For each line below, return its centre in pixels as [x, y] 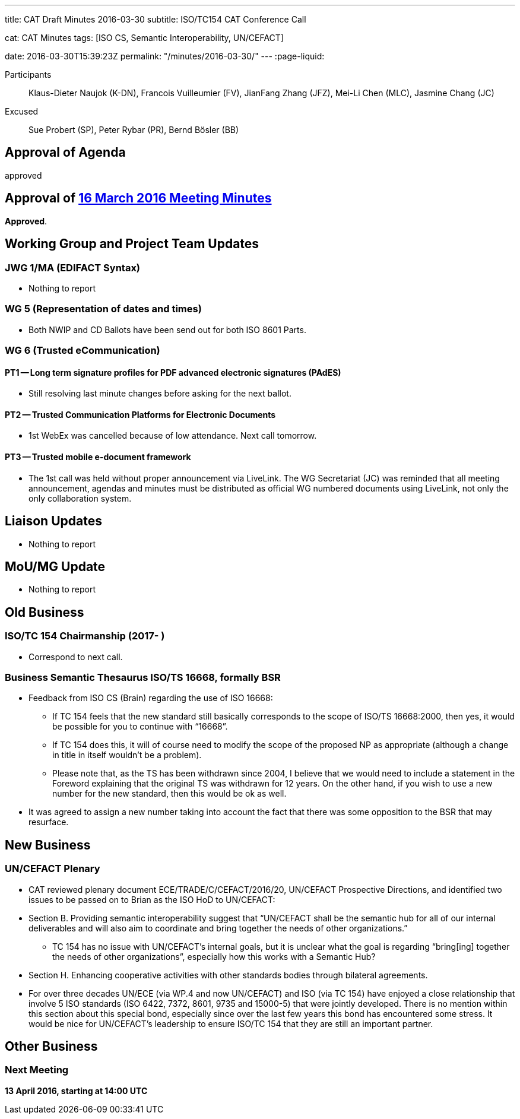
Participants [28, 75]
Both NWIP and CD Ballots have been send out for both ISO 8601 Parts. [167, 329]
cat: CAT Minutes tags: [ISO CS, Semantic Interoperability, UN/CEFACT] [144, 38]
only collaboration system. [80, 498]
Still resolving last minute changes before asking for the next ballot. [160, 394]
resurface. [49, 822]
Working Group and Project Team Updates [132, 244]
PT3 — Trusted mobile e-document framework [98, 457]
